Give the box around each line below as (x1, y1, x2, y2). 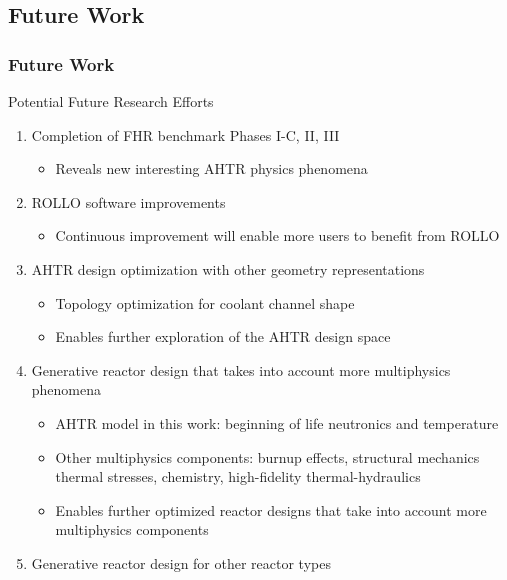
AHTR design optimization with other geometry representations (31, 258, 425, 279)
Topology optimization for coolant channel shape (55, 292, 355, 313)
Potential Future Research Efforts (8, 91, 214, 111)
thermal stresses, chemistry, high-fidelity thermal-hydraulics (55, 466, 421, 487)
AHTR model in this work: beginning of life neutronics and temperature (55, 412, 499, 433)
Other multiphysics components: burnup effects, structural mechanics (55, 446, 480, 467)
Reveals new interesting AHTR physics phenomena (55, 158, 368, 179)
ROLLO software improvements (31, 191, 226, 212)
